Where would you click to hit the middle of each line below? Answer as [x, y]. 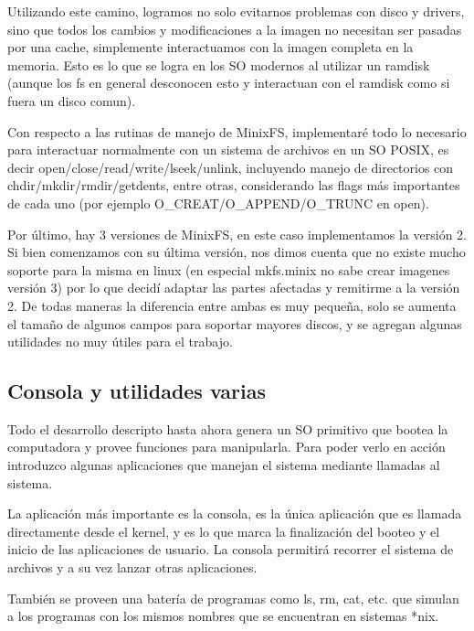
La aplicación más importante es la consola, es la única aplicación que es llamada [235, 513]
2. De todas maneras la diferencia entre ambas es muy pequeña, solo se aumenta [232, 305]
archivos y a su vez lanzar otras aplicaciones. [132, 567]
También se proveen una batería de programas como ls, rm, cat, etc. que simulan [233, 598]
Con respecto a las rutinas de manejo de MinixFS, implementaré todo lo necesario [237, 131]
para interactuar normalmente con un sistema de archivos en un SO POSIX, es [228, 150]
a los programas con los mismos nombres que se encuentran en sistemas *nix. [223, 616]
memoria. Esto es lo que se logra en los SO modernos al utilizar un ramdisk [219, 64]
